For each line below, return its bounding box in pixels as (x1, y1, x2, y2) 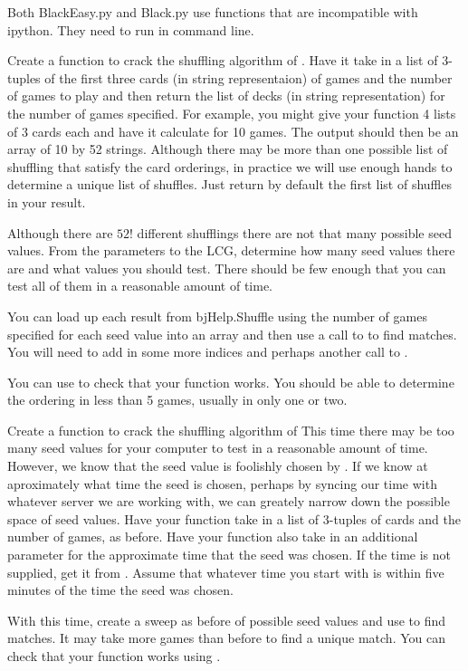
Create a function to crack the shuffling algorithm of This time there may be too (7, 420, 454, 439)
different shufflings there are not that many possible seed (137, 223, 452, 242)
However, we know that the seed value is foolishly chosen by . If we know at (7, 456, 428, 475)
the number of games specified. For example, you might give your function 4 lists (7, 103, 456, 122)
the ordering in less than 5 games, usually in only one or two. (7, 390, 348, 409)
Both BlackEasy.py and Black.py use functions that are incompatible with (7, 3, 418, 21)
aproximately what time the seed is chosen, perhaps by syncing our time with (7, 474, 437, 493)
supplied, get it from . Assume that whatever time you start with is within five (7, 562, 444, 581)
